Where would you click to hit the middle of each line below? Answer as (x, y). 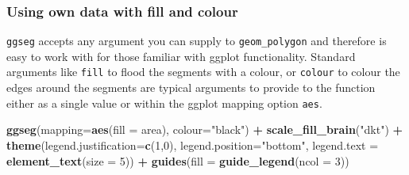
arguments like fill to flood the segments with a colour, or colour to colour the (203, 72)
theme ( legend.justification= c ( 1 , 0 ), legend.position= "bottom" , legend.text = (193, 145)
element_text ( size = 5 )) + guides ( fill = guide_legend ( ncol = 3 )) (178, 160)
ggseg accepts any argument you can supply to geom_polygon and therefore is (197, 41)
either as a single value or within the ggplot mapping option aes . (164, 103)
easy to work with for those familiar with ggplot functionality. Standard (181, 56)
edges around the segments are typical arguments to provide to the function (191, 87)
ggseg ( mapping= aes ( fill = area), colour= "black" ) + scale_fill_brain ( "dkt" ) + (205, 129)
